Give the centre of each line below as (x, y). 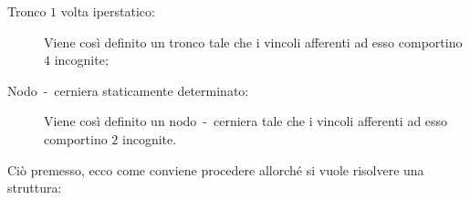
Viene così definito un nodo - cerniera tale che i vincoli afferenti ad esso (246, 121)
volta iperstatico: (108, 11)
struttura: (35, 188)
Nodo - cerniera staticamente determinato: (128, 90)
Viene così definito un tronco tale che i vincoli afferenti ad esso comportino (253, 42)
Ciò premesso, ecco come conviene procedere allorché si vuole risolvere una (216, 169)
